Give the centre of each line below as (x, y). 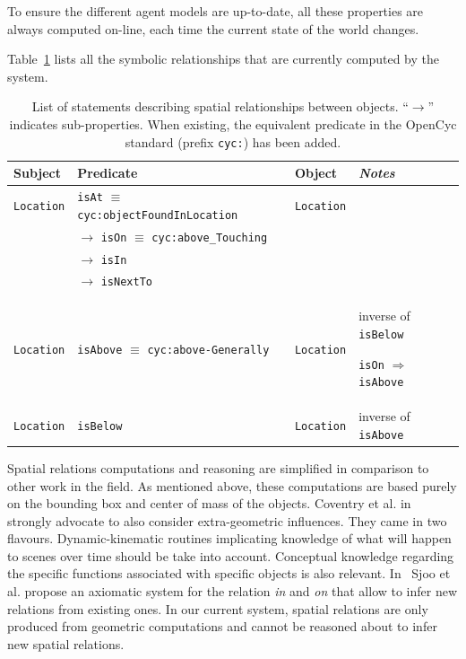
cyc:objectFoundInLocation (158, 215)
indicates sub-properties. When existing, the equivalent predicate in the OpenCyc (233, 123)
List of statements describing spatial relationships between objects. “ (220, 106)
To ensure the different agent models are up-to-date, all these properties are (216, 11)
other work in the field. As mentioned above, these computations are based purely (232, 485)
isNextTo (126, 282)
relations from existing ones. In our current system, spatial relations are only (218, 608)
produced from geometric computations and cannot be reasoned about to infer (222, 626)
